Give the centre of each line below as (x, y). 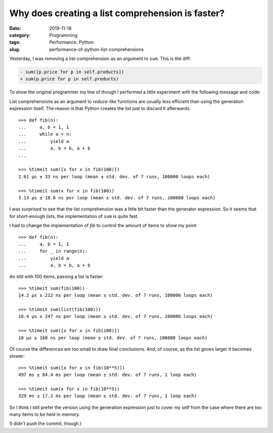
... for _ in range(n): (53, 251)
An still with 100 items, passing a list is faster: (56, 277)
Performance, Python (72, 42)
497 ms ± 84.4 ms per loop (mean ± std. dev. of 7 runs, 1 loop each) (108, 375)
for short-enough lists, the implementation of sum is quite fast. (74, 216)
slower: (17, 356)
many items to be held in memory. (45, 414)
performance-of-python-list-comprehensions (97, 49)
